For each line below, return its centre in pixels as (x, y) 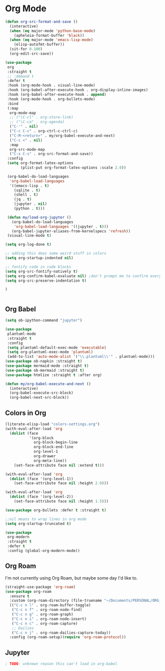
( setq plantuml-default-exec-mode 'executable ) (57, 348)
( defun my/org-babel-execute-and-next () (48, 384)
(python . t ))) (29, 209)
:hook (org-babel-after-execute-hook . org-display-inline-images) (78, 90)
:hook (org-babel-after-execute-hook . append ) (57, 95)
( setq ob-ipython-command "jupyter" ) (44, 321)
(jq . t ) (23, 200)
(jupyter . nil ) (31, 204)
